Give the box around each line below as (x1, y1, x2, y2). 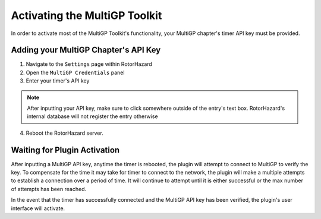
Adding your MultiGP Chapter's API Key (11, 45, 161, 55)
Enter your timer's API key (26, 77, 90, 84)
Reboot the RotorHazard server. (26, 129, 103, 137)
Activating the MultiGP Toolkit (11, 9, 162, 22)
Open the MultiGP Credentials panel (26, 69, 125, 76)
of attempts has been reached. (11, 185, 86, 192)
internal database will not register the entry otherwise (27, 113, 158, 120)
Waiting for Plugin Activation (11, 145, 120, 155)
